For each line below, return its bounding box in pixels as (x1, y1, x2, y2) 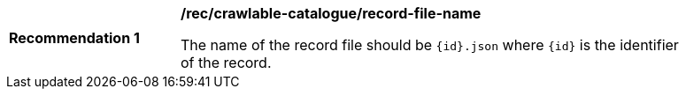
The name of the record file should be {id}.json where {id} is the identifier (181, 36, 679, 54)
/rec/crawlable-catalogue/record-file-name (181, 4, 482, 22)
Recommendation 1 (9, 29, 140, 47)
